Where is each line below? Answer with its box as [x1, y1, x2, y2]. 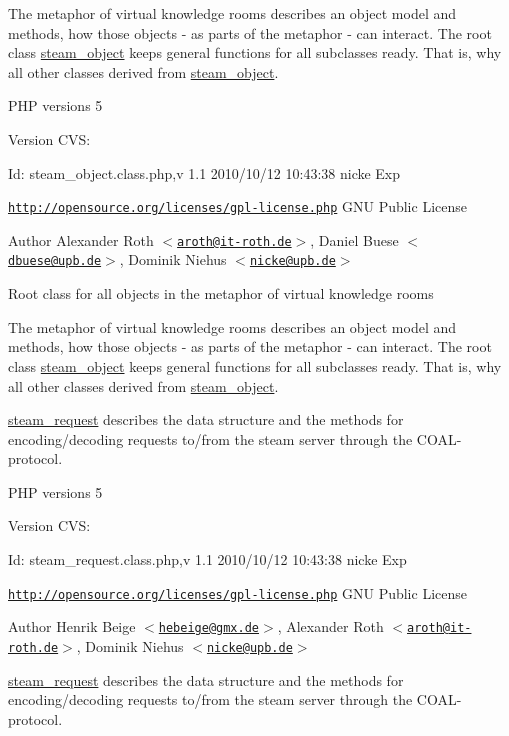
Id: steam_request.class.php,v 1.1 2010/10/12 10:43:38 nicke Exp [8, 549, 407, 570]
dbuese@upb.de [8, 254, 102, 269]
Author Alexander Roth [8, 229, 154, 250]
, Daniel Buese [310, 229, 399, 250]
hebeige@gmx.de [158, 621, 260, 636]
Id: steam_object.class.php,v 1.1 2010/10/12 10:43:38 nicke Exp [8, 162, 401, 183]
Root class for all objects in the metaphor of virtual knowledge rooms [8, 283, 434, 304]
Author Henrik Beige [8, 616, 136, 637]
